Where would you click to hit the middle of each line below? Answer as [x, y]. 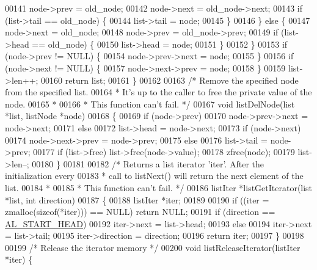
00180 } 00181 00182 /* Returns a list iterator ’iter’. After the [148, 163]
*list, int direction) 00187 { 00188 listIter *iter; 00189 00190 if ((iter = [137, 199]
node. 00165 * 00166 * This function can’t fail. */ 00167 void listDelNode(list [150, 104]
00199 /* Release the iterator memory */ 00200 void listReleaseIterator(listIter [153, 247]
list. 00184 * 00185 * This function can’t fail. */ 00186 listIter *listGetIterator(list [159, 187]
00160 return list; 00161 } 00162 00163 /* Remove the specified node [170, 80]
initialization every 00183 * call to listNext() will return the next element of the [154, 176]
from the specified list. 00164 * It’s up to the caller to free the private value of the [158, 92]
